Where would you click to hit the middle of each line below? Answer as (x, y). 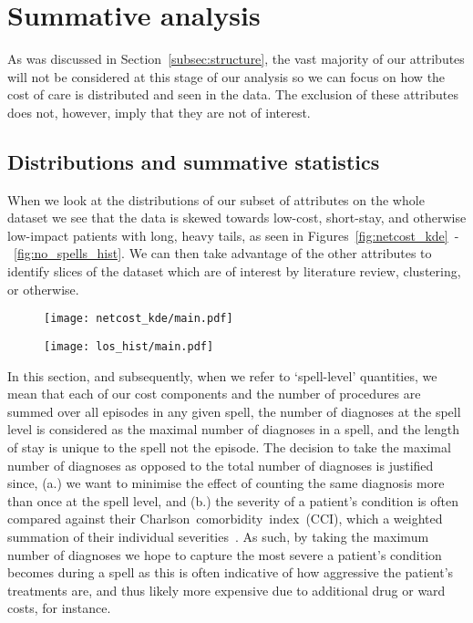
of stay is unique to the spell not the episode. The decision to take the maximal (229, 446)
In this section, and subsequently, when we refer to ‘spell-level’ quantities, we (222, 375)
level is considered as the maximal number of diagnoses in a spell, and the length (233, 429)
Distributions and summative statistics (194, 161)
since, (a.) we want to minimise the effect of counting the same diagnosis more (226, 483)
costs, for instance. (59, 608)
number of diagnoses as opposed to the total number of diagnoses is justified (221, 465)
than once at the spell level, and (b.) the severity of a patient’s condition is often (233, 500)
